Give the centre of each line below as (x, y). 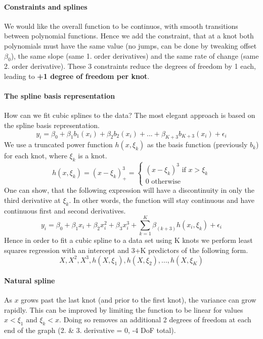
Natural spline (30, 281)
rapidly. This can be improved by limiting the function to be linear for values (124, 309)
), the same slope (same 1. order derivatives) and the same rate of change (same (135, 55)
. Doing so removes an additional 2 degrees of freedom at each (155, 320)
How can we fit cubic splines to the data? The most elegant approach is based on (130, 115)
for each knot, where (36, 156)
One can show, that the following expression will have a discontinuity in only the (129, 190)
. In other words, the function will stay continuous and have (162, 200)
